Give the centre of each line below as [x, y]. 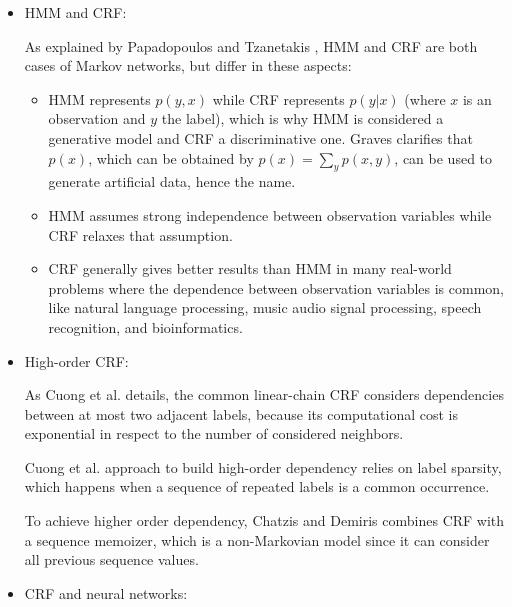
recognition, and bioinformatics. [145, 326]
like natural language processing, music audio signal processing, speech [265, 307]
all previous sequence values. [111, 559]
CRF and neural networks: [106, 592]
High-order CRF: [76, 360]
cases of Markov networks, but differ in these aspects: [188, 65]
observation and [97, 118]
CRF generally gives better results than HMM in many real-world [250, 268]
